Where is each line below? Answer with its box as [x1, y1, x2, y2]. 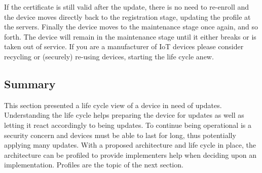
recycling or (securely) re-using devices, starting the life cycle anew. [4, 51, 214, 61]
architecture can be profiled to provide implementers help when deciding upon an [4, 149, 257, 160]
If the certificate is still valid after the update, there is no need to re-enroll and [4, 2, 249, 12]
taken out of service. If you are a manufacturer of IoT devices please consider [4, 41, 244, 52]
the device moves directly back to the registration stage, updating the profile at [4, 11, 251, 22]
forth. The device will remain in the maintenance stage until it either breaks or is [4, 31, 256, 42]
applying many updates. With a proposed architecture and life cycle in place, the [4, 140, 256, 150]
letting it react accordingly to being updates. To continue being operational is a [4, 119, 251, 130]
